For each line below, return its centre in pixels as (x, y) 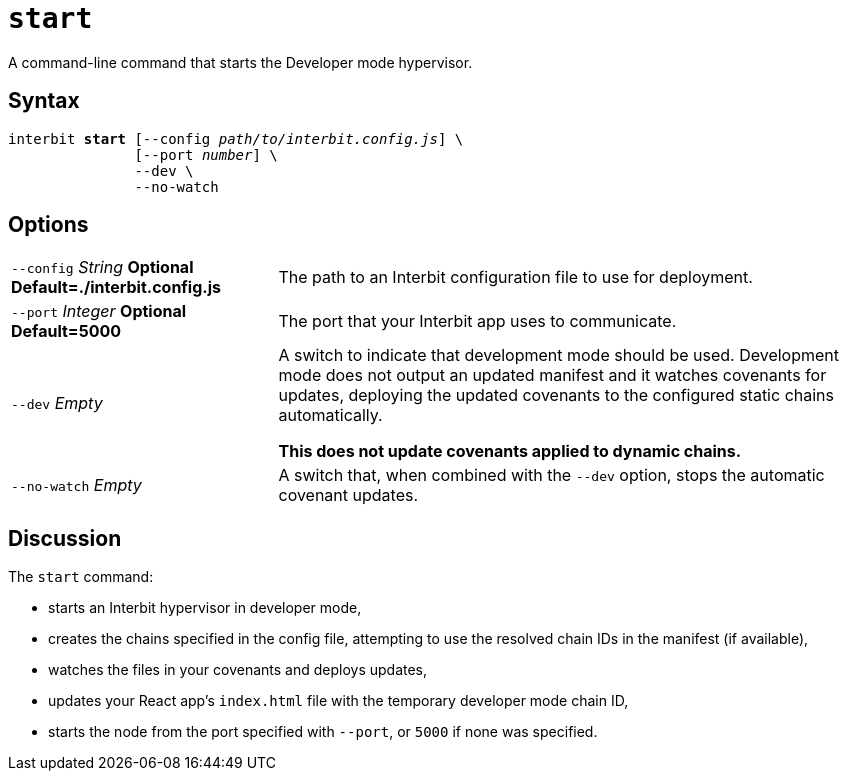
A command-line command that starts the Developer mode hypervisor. (240, 62)
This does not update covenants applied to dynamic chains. (510, 451)
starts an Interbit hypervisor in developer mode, (205, 608)
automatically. (330, 415)
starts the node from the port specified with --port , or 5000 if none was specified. (323, 732)
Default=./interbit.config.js (116, 287)
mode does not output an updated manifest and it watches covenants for (552, 375)
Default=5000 (66, 331)
